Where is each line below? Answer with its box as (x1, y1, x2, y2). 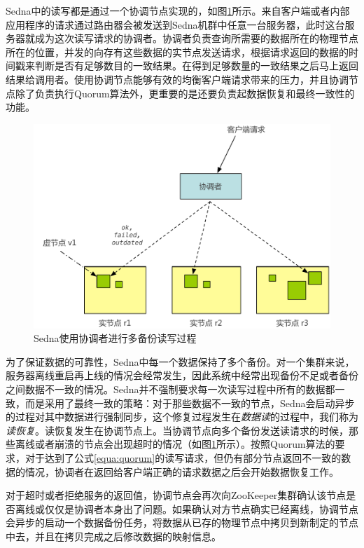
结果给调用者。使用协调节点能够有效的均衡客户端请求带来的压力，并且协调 (6, 71, 349, 86)
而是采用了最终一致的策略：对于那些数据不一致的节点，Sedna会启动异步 (24, 395, 355, 410)
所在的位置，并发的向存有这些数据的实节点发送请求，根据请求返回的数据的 (6, 44, 349, 59)
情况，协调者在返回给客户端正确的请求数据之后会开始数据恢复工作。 (24, 464, 339, 479)
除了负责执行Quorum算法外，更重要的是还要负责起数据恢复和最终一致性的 (15, 85, 355, 100)
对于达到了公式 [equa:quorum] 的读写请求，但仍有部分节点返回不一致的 (24, 451, 342, 465)
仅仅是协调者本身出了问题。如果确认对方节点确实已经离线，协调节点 (44, 501, 358, 516)
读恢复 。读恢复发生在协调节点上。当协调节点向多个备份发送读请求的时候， (6, 423, 349, 437)
